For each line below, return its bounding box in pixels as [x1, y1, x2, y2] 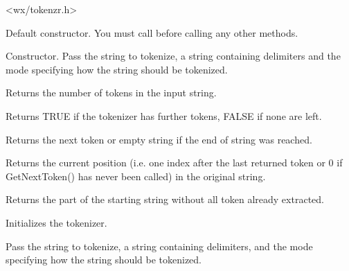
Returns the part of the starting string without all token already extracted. [6, 192, 324, 207]
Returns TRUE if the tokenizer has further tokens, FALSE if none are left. [6, 108, 322, 123]
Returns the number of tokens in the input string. [6, 85, 217, 100]
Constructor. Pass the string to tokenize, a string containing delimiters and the [6, 49, 341, 63]
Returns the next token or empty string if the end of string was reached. [6, 132, 312, 146]
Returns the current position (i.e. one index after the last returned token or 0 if [6, 155, 343, 170]
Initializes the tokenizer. [6, 215, 107, 229]
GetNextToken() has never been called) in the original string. [6, 168, 266, 183]
